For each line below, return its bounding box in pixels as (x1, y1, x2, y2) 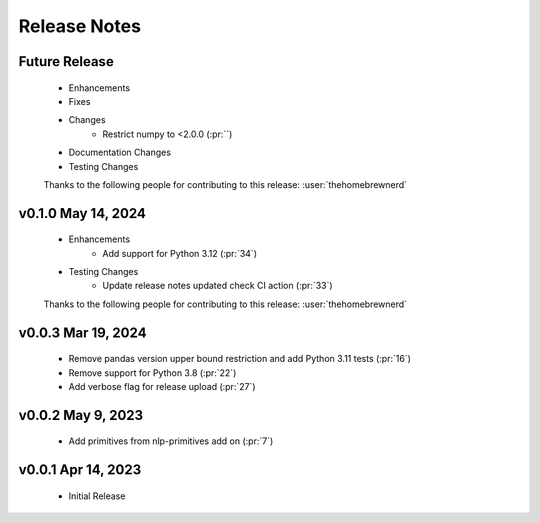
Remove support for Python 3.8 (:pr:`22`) (68, 366, 237, 379)
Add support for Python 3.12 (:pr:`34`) (102, 247, 257, 259)
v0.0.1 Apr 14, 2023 (18, 461, 142, 479)
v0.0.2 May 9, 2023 (18, 406, 144, 424)
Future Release (18, 53, 114, 70)
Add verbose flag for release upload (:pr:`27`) (68, 381, 256, 393)
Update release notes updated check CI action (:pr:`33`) (102, 280, 334, 292)
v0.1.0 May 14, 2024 (18, 205, 147, 222)
